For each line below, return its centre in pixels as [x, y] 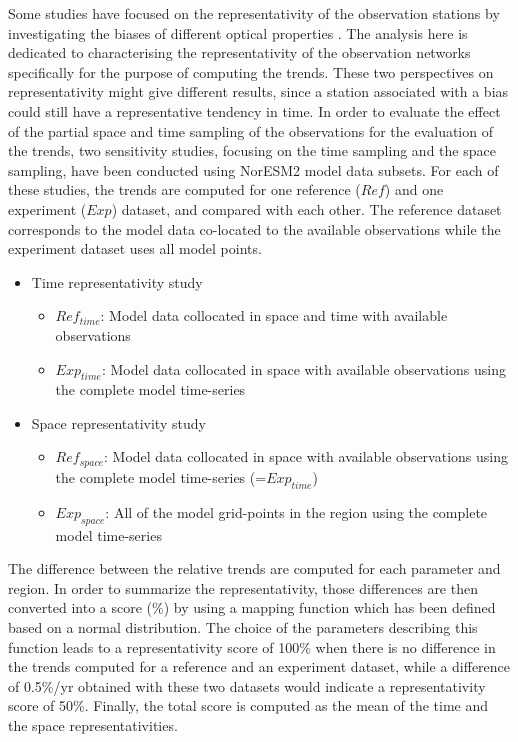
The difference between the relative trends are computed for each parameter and [254, 568]
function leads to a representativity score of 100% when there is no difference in [252, 646]
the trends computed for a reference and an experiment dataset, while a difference [259, 666]
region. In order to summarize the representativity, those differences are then [243, 587]
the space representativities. [93, 724]
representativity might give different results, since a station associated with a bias [258, 91]
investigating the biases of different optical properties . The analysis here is [238, 32]
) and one [414, 189]
